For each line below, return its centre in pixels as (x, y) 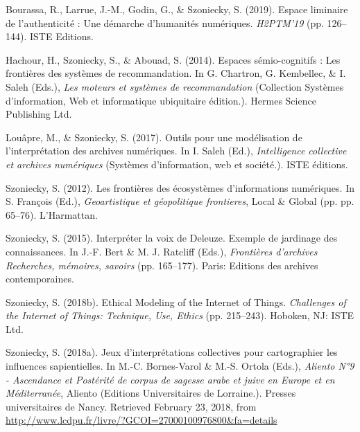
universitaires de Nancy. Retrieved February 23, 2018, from (131, 406)
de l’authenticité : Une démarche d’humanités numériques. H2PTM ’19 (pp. (165, 22)
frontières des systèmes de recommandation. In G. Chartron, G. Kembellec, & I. (176, 73)
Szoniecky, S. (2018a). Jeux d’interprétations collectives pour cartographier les (172, 352)
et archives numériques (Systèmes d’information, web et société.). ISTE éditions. (177, 164)
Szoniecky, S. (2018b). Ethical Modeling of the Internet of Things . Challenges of (176, 301)
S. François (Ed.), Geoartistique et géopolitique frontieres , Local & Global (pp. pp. (180, 201)
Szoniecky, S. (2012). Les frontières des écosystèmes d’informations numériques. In (180, 187)
